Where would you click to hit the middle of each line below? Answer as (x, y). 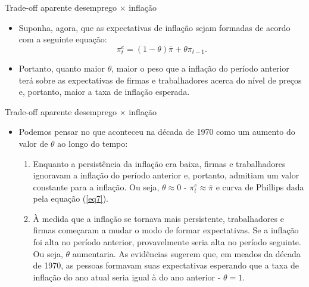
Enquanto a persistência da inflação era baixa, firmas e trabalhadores (159, 163)
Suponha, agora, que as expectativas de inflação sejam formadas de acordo (154, 27)
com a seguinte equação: (63, 39)
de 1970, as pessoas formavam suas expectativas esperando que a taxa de (166, 265)
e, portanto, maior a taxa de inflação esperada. (104, 92)
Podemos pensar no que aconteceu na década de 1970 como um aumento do (157, 132)
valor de (33, 143)
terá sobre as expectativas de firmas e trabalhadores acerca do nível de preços (160, 80)
